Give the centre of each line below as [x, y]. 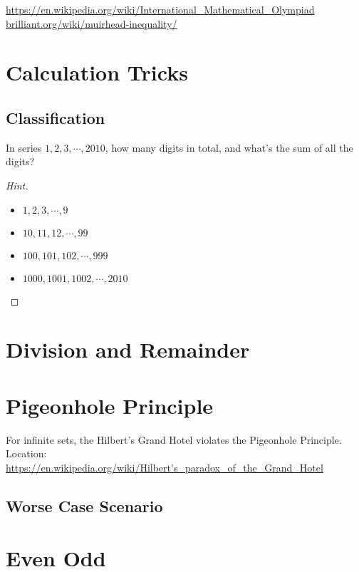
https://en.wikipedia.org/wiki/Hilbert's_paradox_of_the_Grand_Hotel [165, 467]
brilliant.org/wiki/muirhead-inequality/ [92, 23]
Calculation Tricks [97, 72]
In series [24, 147]
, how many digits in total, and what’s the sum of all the [229, 147]
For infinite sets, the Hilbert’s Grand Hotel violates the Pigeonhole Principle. [174, 439]
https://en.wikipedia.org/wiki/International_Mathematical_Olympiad [160, 9]
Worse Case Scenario [84, 505]
